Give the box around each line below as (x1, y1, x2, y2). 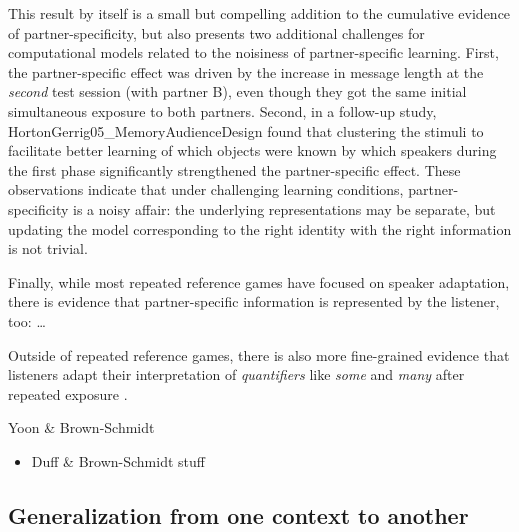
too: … (8, 310, 46, 331)
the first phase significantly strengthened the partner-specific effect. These (8, 159, 461, 180)
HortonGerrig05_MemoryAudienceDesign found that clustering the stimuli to (8, 120, 484, 141)
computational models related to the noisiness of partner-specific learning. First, (8, 42, 499, 63)
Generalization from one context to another (8, 499, 469, 530)
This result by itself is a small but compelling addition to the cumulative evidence (8, 3, 511, 23)
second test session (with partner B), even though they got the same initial (8, 81, 467, 102)
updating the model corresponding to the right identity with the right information (8, 218, 512, 239)
